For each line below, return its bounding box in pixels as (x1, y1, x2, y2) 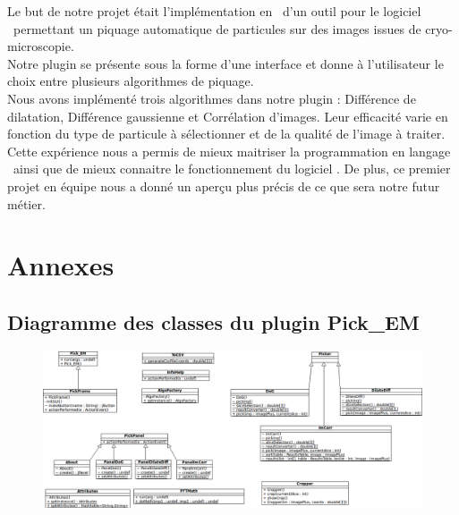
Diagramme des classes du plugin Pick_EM (7, 308, 420, 335)
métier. (7, 194, 46, 213)
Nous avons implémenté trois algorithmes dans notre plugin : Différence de (7, 89, 416, 107)
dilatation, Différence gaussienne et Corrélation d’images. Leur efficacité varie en (7, 106, 448, 125)
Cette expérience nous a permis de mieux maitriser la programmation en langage (7, 141, 451, 160)
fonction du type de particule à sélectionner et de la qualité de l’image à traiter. (7, 124, 446, 143)
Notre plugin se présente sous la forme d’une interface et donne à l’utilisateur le (7, 54, 444, 72)
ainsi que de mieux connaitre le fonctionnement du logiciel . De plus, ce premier (13, 159, 451, 178)
